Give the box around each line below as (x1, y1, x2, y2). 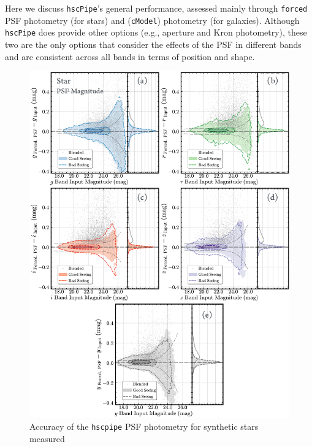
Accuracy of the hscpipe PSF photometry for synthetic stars (29, 420, 259, 433)
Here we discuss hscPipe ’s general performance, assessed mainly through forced (5, 2, 308, 14)
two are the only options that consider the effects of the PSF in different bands (5, 37, 302, 50)
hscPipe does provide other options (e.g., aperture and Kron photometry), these (5, 26, 307, 39)
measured (29, 432, 65, 445)
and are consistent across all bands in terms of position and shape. (5, 50, 255, 63)
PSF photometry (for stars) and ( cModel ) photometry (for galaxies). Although (5, 13, 300, 26)
